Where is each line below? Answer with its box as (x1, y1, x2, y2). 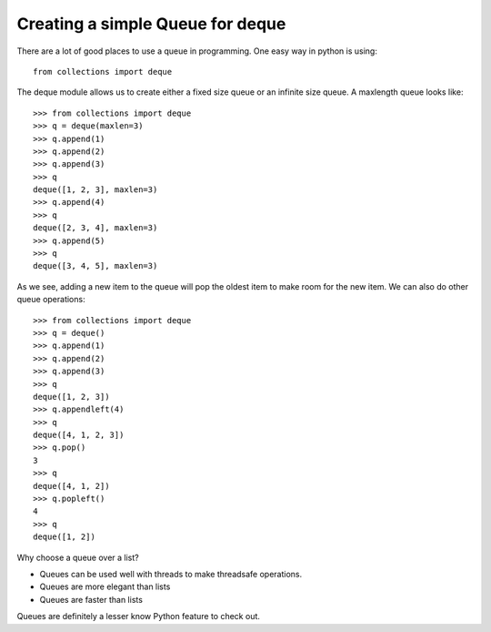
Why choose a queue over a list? (16, 552, 140, 563)
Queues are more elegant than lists (39, 581, 171, 592)
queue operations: (16, 294, 85, 305)
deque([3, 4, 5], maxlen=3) (33, 260, 158, 271)
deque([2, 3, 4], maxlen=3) (33, 223, 158, 233)
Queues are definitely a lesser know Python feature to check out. (16, 611, 261, 622)
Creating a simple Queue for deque (16, 14, 286, 34)
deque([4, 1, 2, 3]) (33, 430, 125, 441)
